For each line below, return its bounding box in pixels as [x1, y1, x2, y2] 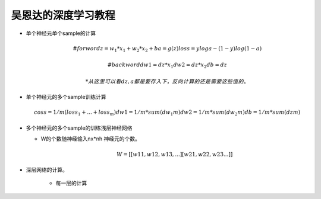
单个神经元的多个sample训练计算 [26, 94, 106, 101]
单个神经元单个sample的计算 [26, 30, 96, 37]
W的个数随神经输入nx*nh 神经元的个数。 [40, 135, 141, 142]
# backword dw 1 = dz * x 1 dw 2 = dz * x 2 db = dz [107, 62, 227, 70]
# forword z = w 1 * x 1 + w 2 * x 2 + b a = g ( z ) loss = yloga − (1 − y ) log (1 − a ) [72, 45, 262, 53]
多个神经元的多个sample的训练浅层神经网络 [26, 124, 133, 131]
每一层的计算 [55, 179, 87, 187]
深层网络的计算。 [26, 166, 68, 173]
